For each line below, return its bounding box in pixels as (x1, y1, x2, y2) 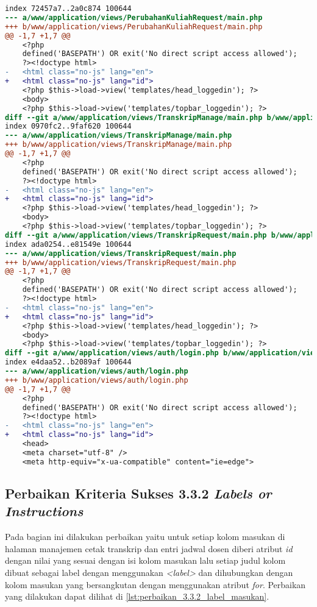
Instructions (5, 502, 84, 520)
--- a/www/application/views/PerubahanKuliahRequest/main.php (5, 13, 263, 22)
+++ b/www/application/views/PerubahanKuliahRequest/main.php (5, 22, 263, 31)
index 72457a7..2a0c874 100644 (5, 4, 132, 13)
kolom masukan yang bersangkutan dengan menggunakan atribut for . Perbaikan (5, 578, 306, 591)
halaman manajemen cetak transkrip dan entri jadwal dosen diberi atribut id (5, 542, 293, 555)
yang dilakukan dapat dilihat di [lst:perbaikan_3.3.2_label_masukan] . (5, 590, 269, 603)
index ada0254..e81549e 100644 (5, 240, 132, 249)
